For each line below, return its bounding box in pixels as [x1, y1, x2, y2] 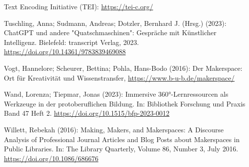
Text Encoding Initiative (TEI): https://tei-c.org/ [4, 1, 153, 11]
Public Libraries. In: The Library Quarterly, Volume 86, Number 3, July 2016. [4, 144, 238, 154]
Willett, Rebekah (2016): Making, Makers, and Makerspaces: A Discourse [4, 124, 224, 134]
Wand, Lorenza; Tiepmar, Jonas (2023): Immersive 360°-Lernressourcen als [4, 89, 228, 99]
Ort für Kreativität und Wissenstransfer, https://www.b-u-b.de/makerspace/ [4, 72, 235, 83]
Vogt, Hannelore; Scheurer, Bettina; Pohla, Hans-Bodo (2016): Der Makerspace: [4, 63, 243, 73]
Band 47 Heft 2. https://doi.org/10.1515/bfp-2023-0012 [4, 108, 170, 118]
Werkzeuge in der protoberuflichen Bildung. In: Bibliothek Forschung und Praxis [4, 98, 246, 108]
